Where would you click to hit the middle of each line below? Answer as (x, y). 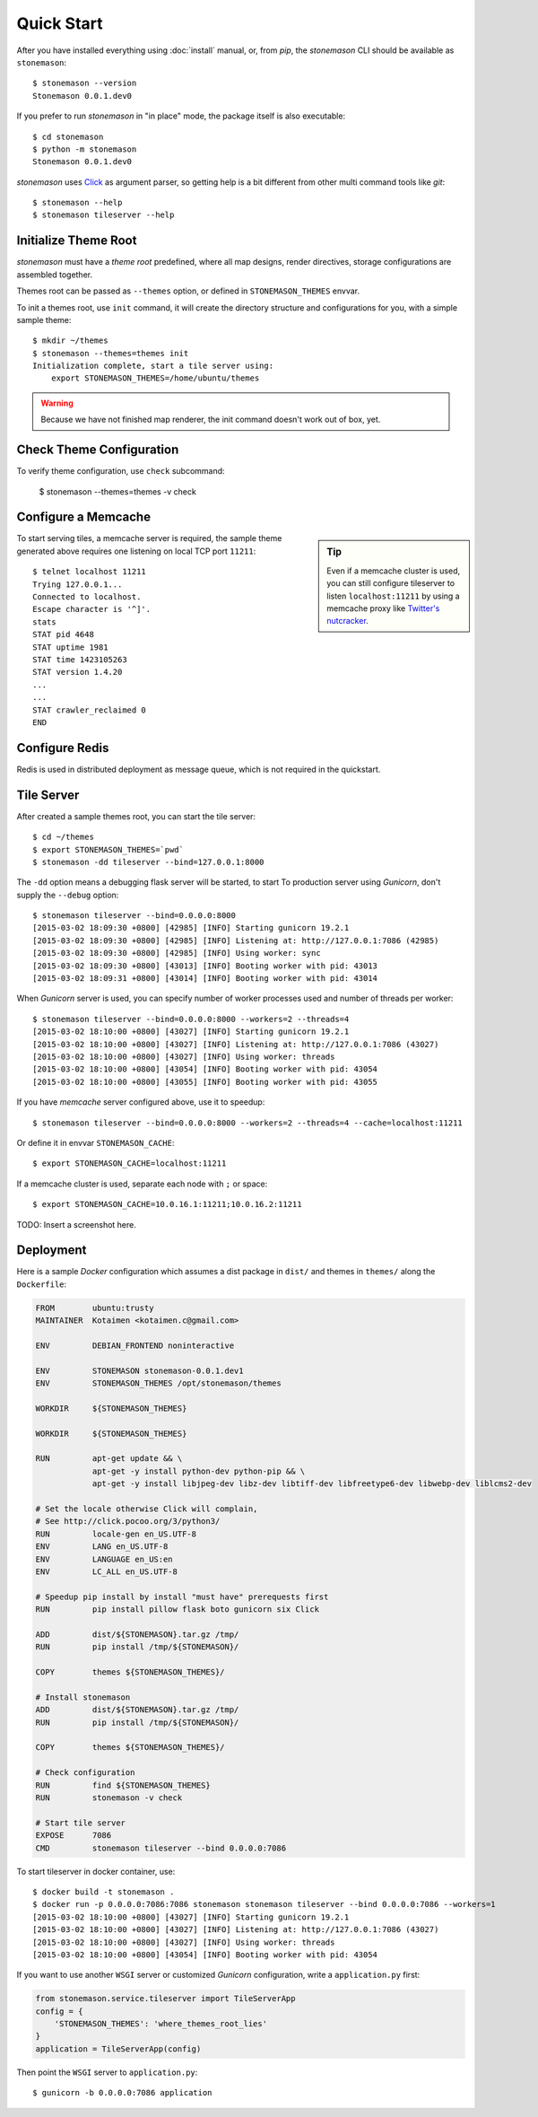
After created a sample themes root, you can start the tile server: (136, 816)
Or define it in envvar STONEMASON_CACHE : (95, 1142)
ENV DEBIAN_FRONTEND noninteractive (135, 1345)
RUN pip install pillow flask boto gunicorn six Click (178, 1610)
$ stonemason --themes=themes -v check (117, 491)
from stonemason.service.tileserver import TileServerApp (165, 1999)
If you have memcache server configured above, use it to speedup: (141, 1102)
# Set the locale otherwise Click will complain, (147, 1509)
